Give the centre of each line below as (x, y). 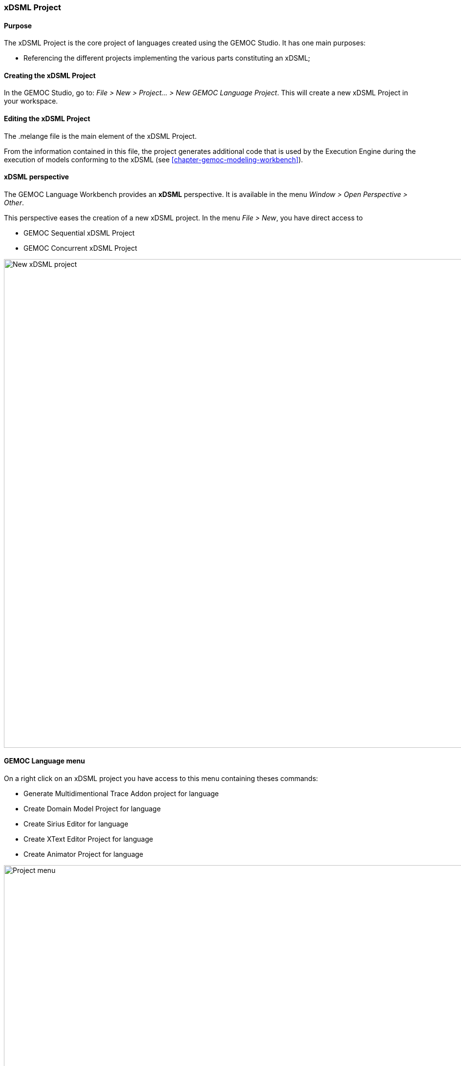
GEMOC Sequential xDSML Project (79, 233)
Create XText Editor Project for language (88, 839)
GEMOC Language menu (45, 761)
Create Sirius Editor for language (76, 824)
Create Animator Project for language (84, 854)
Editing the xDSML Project (47, 119)
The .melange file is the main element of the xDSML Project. (100, 136)
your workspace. (31, 101)
